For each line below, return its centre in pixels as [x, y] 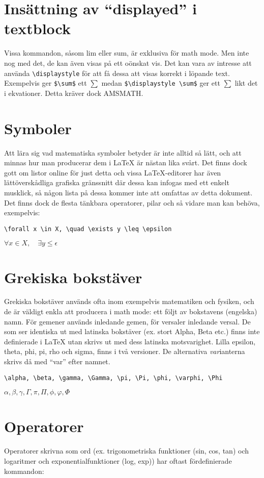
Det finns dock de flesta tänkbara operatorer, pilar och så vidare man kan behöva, [132, 202]
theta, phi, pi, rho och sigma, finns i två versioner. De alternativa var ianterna [125, 351]
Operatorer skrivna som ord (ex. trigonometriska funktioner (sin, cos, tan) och [127, 451]
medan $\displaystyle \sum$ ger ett [161, 83]
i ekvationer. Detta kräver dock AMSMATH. [74, 93]
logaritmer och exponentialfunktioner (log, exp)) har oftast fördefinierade [118, 461]
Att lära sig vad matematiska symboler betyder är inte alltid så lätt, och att [123, 152]
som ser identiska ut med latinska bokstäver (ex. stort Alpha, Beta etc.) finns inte [132, 331]
